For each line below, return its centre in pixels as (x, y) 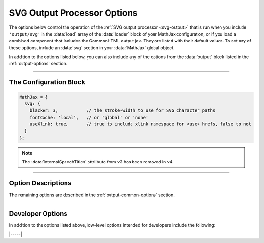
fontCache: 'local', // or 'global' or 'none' (89, 117)
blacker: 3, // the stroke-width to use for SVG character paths (122, 111)
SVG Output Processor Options (73, 13)
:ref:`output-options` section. (38, 63)
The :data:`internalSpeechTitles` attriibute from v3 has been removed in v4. (98, 162)
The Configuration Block (47, 82)
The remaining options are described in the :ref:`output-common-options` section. (92, 195)
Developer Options (38, 213)
